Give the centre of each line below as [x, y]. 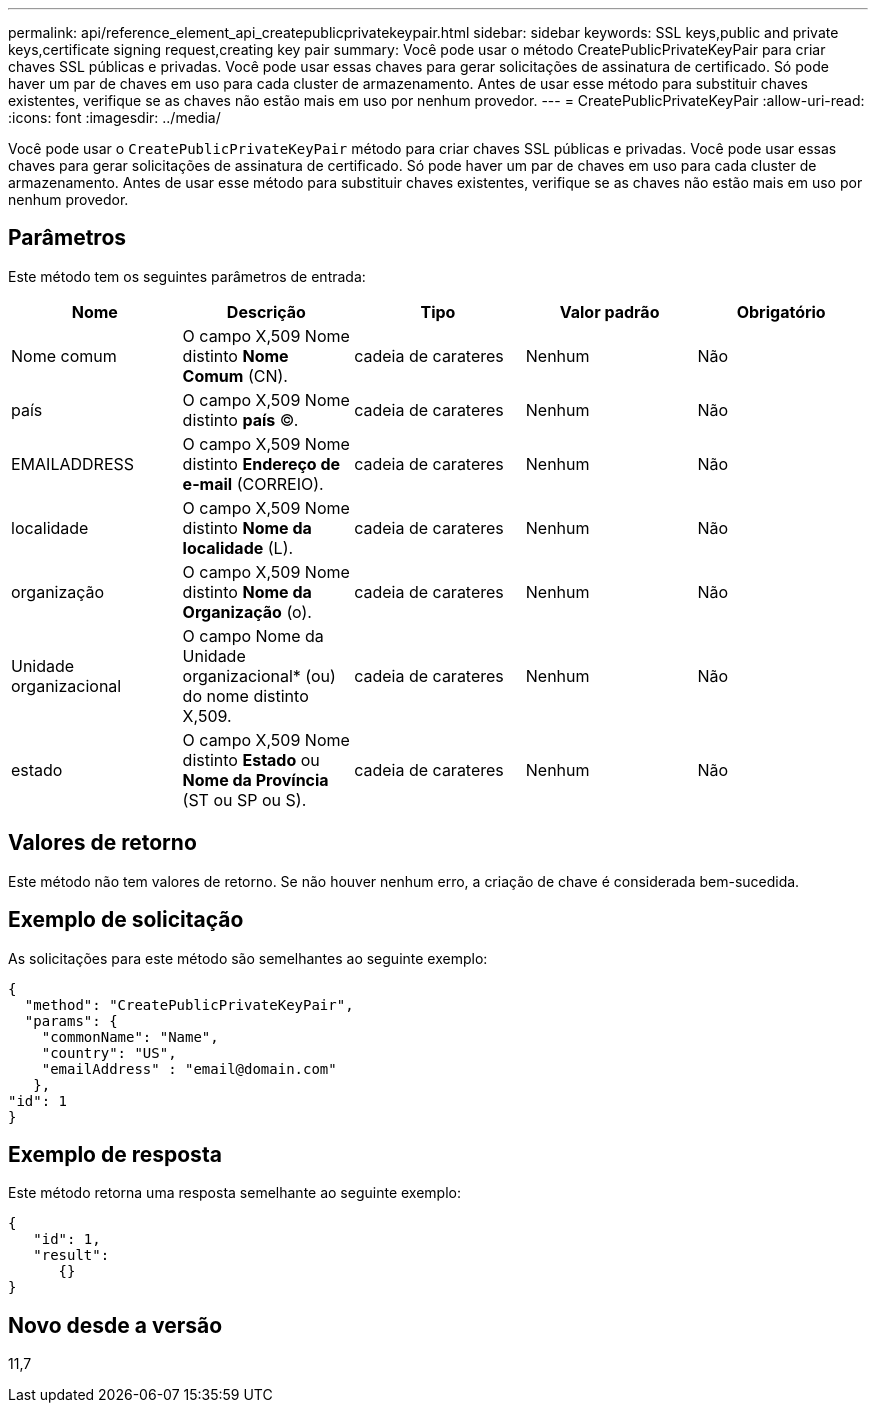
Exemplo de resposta [115, 1154]
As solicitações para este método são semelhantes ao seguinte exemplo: [248, 958]
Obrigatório [781, 311]
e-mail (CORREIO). [253, 483]
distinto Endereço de [261, 463]
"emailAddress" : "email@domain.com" [189, 1068]
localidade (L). [238, 547]
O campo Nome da [253, 635]
